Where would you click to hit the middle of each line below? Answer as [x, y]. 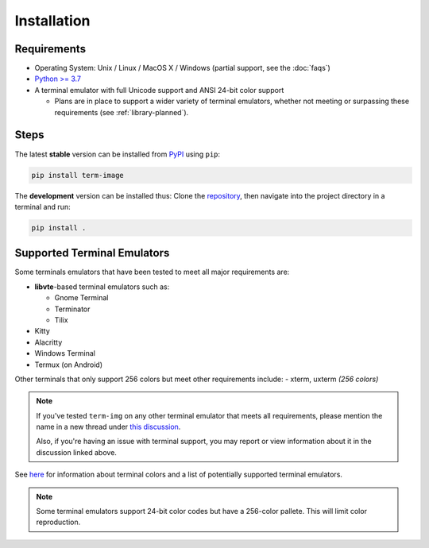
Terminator [72, 309]
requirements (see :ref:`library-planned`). [122, 112]
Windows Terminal [65, 353]
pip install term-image [78, 175]
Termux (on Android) [69, 365]
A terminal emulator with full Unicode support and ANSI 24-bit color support [159, 90]
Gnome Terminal [81, 298]
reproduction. [58, 522]
